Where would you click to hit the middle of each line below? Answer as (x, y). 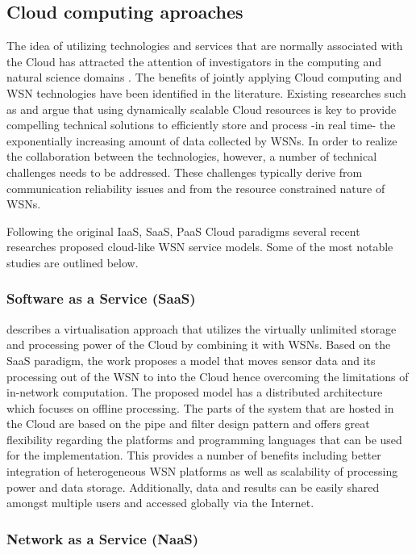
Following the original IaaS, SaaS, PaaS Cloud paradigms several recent (183, 231)
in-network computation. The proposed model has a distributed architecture (195, 392)
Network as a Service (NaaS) (103, 538)
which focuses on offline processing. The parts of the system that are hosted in (200, 407)
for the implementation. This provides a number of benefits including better (194, 455)
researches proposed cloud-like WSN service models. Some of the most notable (200, 247)
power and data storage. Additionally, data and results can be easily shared (193, 487)
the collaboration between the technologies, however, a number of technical (192, 156)
